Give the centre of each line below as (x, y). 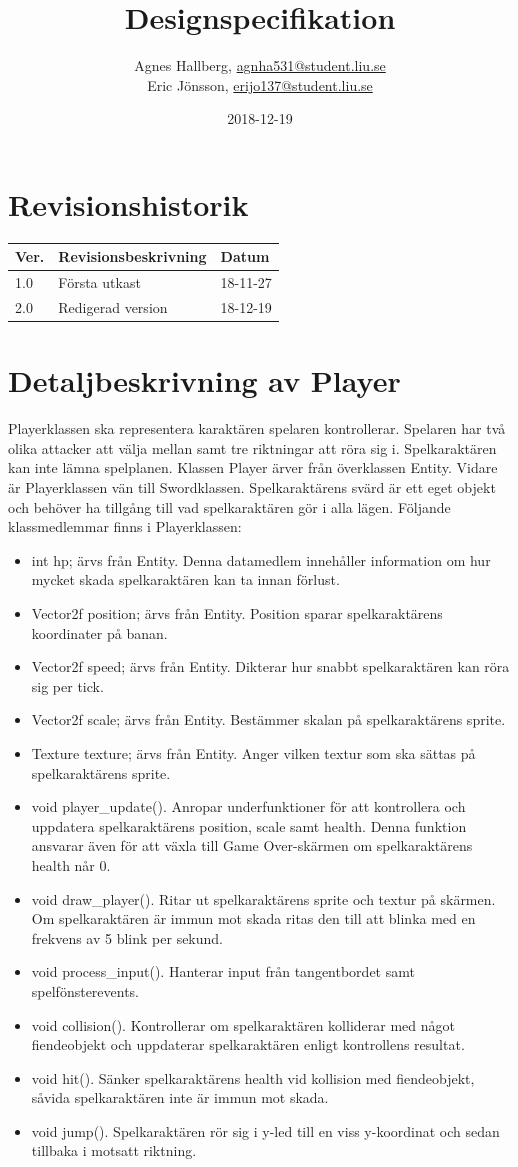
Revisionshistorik (128, 203)
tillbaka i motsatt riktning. (114, 1150)
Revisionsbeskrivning (132, 256)
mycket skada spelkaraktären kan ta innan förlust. (185, 579)
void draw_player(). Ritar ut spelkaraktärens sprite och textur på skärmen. (263, 898)
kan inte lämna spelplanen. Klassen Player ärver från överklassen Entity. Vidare (253, 467)
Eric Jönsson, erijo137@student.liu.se (260, 84)
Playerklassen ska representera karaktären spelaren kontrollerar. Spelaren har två (257, 428)
